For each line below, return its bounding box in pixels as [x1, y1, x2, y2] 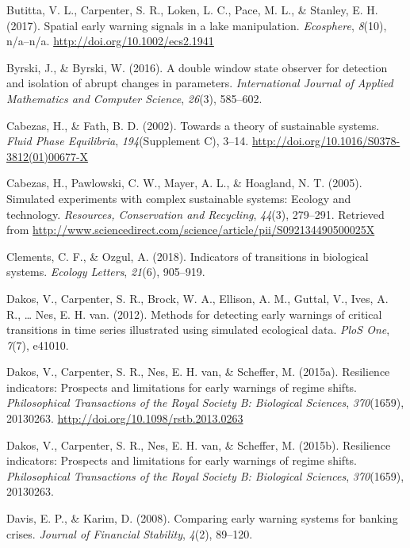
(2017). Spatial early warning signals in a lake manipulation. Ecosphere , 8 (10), [6, 17, 387, 33]
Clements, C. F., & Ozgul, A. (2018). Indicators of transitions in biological [6, 247, 369, 264]
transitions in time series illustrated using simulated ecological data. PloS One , [6, 321, 390, 338]
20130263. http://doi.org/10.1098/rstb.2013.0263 [6, 410, 243, 427]
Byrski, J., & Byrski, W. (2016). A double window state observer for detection [6, 59, 388, 75]
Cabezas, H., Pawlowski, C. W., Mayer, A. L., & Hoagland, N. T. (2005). [6, 174, 362, 191]
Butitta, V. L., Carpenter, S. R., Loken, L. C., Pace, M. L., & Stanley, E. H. [6, 2, 378, 17]
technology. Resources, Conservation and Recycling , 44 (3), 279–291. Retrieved [6, 205, 385, 222]
